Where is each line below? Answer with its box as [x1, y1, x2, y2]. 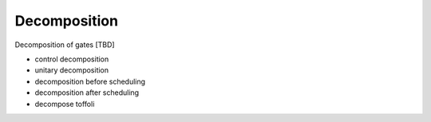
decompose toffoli [34, 99, 95, 108]
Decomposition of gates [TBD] [14, 40, 115, 49]
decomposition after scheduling [34, 88, 140, 97]
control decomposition [34, 54, 109, 64]
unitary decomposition [34, 65, 109, 75]
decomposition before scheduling [34, 77, 146, 86]
